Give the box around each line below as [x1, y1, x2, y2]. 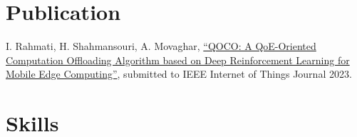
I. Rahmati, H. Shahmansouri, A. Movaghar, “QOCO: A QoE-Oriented [6, 39, 316, 54]
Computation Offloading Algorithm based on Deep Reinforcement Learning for [6, 52, 350, 67]
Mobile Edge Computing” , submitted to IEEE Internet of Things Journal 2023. [6, 66, 352, 81]
